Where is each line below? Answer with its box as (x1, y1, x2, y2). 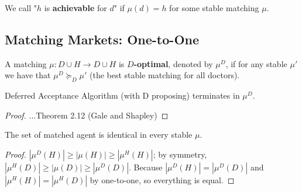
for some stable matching (169, 2, 259, 13)
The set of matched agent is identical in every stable (5, 128, 193, 141)
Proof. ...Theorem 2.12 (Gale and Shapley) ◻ (5, 109, 169, 121)
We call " (5, 2, 37, 13)
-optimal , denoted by (133, 57, 213, 69)
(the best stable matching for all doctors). (90, 69, 240, 81)
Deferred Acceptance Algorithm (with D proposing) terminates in (5, 89, 240, 102)
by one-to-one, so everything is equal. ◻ (90, 173, 235, 186)
